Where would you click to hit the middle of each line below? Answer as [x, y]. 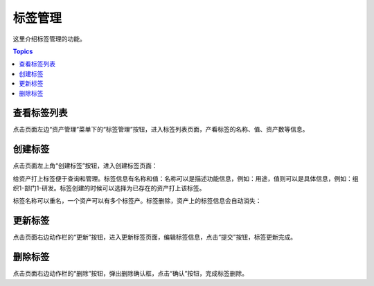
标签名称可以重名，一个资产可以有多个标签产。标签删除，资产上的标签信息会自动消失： [137, 201]
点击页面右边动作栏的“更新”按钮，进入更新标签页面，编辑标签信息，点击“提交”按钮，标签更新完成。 [155, 237]
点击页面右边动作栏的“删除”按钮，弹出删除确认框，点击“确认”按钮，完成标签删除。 [131, 274]
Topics [23, 51]
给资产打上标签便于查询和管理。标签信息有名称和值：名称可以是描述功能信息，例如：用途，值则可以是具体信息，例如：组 [186, 178]
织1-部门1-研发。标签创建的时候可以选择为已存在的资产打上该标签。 [109, 188]
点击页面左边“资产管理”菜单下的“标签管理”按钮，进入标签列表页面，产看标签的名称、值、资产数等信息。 [161, 129]
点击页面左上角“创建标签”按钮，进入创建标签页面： [86, 166]
